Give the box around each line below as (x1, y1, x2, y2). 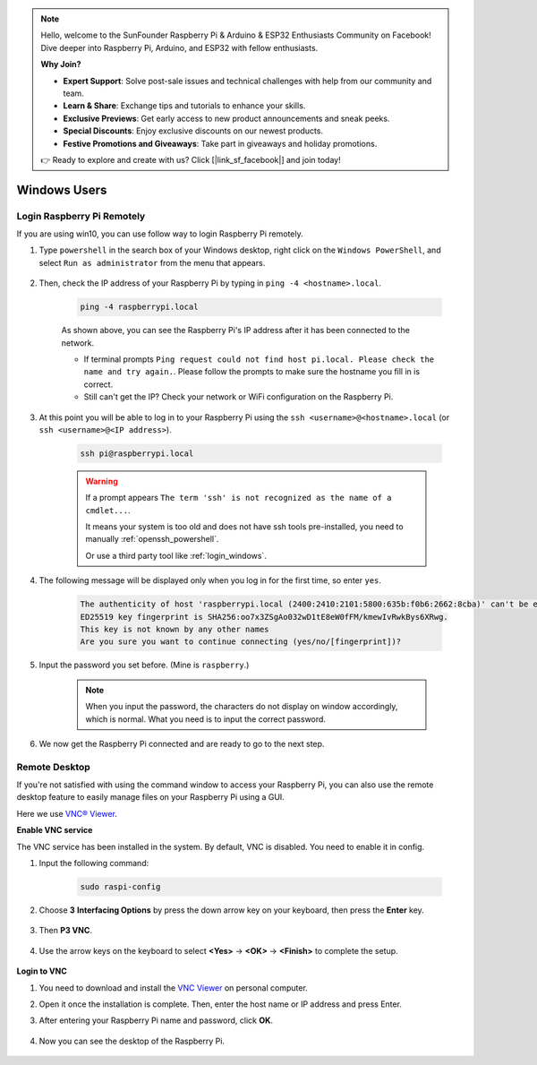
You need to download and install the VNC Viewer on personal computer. (38, 982, 308, 993)
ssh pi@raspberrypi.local (80, 448, 194, 459)
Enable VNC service (16, 825, 93, 836)
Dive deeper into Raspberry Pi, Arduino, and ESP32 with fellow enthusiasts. (40, 42, 319, 53)
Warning (85, 476, 118, 486)
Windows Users (16, 182, 107, 197)
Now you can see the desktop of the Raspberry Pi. (38, 1035, 226, 1046)
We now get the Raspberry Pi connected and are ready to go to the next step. (38, 738, 325, 749)
